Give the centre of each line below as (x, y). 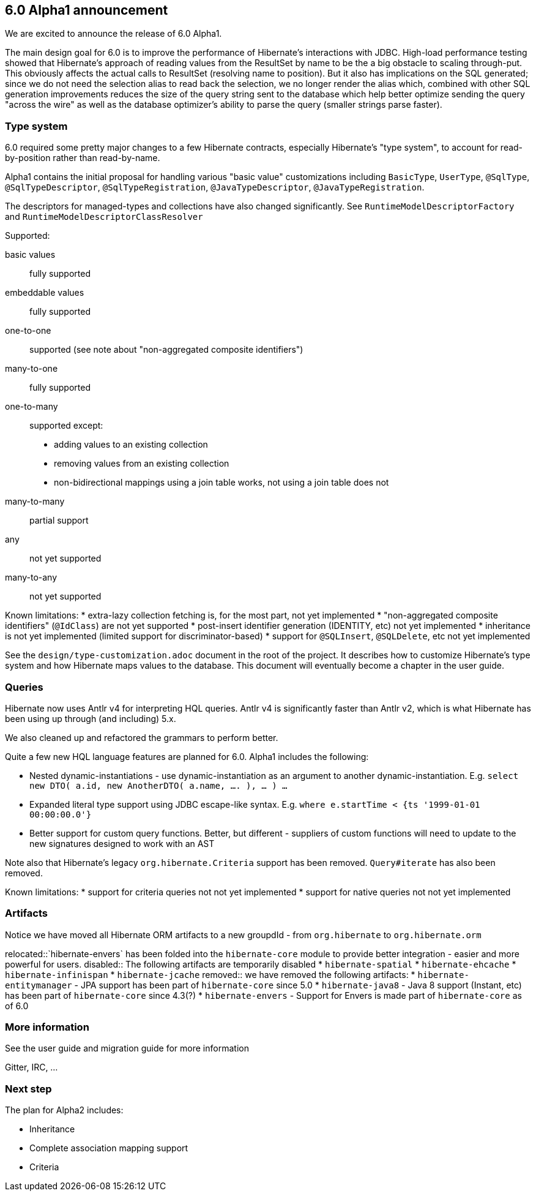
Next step (28, 1089)
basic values (30, 255)
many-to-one (32, 369)
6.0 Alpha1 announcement (87, 10)
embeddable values (45, 293)
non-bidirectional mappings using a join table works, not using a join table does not (221, 483)
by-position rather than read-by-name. (83, 158)
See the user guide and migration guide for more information (127, 1048)
